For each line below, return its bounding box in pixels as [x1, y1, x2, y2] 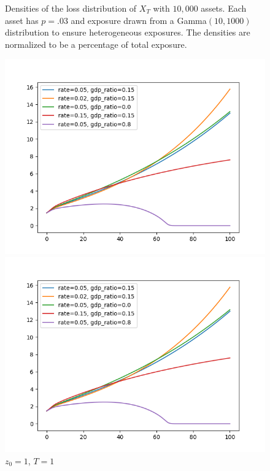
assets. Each [201, 2, 247, 14]
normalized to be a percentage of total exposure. [5, 37, 187, 50]
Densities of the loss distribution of [5, 2, 137, 14]
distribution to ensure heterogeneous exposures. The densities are [5, 26, 250, 39]
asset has [5, 13, 39, 26]
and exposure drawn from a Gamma [71, 13, 207, 26]
